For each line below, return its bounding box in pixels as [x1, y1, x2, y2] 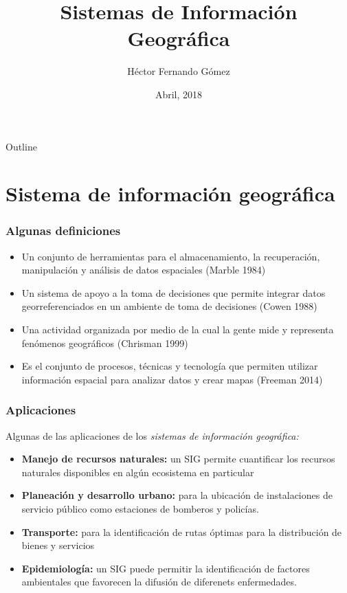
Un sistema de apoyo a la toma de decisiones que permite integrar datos [21, 285, 326, 300]
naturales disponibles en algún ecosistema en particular [21, 465, 254, 479]
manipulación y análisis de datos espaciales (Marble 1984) [21, 262, 266, 277]
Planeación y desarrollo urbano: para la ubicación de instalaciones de [21, 488, 333, 502]
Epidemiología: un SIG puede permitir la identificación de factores [21, 561, 310, 575]
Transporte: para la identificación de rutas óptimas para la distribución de [21, 524, 342, 539]
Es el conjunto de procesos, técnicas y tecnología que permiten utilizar [21, 359, 318, 373]
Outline [5, 139, 37, 153]
